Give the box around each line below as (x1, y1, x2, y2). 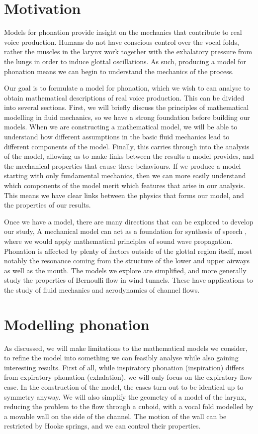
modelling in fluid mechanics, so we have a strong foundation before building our (4, 111, 250, 122)
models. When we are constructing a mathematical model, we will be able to (4, 121, 238, 132)
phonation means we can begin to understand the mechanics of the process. (4, 66, 234, 76)
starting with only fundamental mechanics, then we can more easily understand (4, 170, 246, 181)
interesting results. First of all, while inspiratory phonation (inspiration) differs (4, 362, 244, 372)
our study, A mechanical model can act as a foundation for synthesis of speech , (4, 226, 247, 236)
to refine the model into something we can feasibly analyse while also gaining (4, 352, 239, 363)
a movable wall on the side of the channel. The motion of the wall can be (4, 411, 227, 421)
